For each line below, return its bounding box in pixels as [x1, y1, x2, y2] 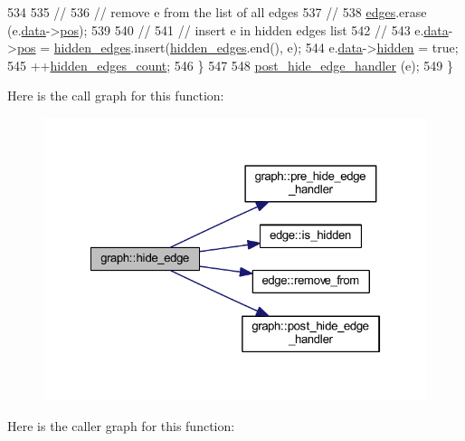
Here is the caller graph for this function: [7, 416, 235, 435]
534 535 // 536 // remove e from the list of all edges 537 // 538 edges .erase [7, 3, 427, 21]
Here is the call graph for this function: [7, 86, 224, 105]
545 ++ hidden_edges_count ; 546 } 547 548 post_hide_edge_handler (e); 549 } [7, 55, 453, 74]
